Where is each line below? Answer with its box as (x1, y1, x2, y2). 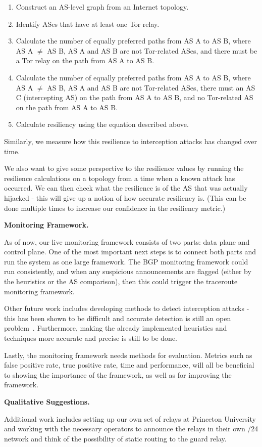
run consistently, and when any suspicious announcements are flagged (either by (4, 266, 251, 277)
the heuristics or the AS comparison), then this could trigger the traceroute (4, 276, 238, 287)
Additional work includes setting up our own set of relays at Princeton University (4, 413, 256, 424)
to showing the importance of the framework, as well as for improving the (4, 369, 232, 380)
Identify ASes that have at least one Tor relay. (16, 18, 160, 29)
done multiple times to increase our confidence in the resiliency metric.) (4, 202, 226, 213)
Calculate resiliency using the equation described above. (16, 119, 189, 129)
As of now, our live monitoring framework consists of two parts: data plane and (4, 236, 250, 247)
